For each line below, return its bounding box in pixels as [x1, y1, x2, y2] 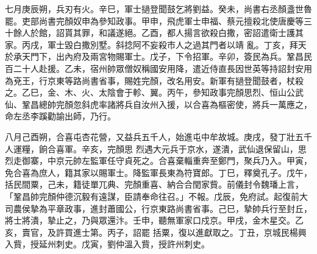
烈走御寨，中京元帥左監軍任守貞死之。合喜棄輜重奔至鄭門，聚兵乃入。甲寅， [5, 154, 312, 167]
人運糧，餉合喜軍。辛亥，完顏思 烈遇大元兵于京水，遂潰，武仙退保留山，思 [5, 142, 307, 155]
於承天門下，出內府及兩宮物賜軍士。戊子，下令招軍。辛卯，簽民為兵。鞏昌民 [5, 50, 312, 63]
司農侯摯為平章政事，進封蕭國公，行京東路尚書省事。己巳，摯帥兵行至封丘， [5, 202, 312, 214]
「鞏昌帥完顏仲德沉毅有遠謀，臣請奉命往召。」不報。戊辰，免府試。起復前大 [5, 189, 308, 202]
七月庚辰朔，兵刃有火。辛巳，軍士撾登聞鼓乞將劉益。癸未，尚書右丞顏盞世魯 [5, 2, 312, 15]
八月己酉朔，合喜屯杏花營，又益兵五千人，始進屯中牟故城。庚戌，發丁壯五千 [5, 130, 312, 143]
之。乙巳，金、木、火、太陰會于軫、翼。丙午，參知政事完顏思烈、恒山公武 [5, 86, 304, 99]
